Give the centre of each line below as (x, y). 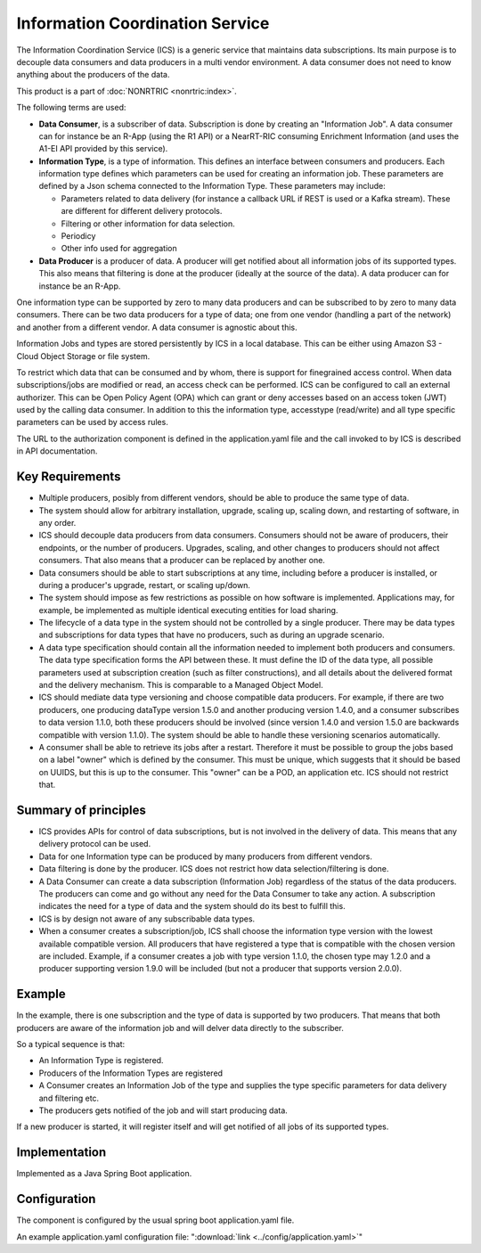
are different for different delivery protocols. (142, 211)
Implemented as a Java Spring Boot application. (104, 1174)
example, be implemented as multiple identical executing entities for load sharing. (188, 610)
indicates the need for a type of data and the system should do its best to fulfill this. (192, 906)
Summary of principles (81, 810)
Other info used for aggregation (119, 249)
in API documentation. (57, 451)
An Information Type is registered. (101, 1061)
